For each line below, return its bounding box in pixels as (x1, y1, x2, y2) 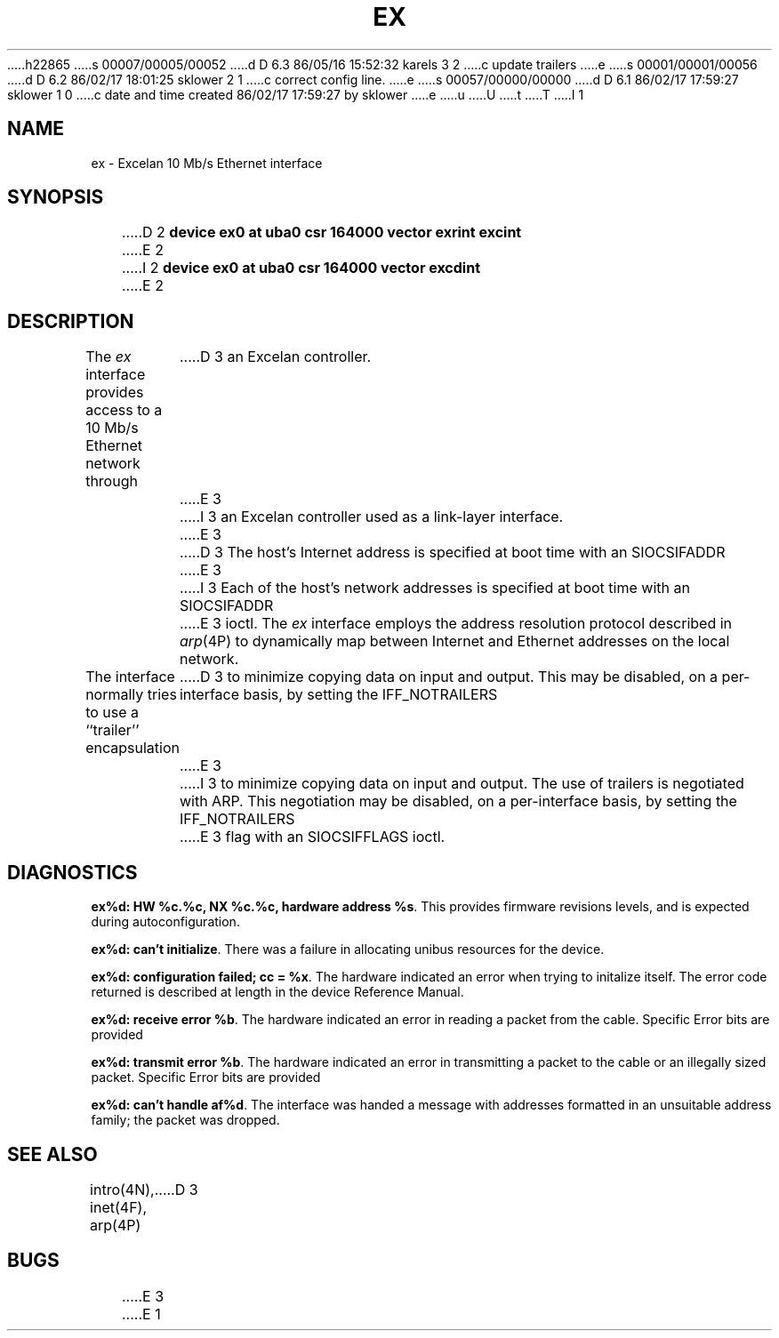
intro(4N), (90, 1180, 155, 1198)
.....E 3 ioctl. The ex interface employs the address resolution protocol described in (179, 614, 733, 633)
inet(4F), (90, 1198, 148, 1216)
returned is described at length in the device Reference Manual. (91, 984, 464, 1000)
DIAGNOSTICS (7, 861, 138, 884)
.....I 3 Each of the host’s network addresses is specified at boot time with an (179, 579, 690, 597)
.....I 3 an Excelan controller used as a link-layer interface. (179, 508, 564, 526)
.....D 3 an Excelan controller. (179, 348, 372, 366)
